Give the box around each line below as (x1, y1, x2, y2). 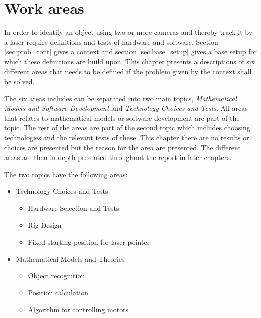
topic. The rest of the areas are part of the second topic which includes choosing (4, 122, 250, 133)
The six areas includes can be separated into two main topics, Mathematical (4, 93, 237, 103)
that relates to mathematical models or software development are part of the (4, 112, 240, 123)
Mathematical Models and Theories (16, 253, 125, 264)
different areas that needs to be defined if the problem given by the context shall (4, 66, 252, 76)
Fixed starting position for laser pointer (28, 236, 150, 247)
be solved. (4, 76, 35, 87)
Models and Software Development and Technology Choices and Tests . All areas (4, 103, 248, 113)
